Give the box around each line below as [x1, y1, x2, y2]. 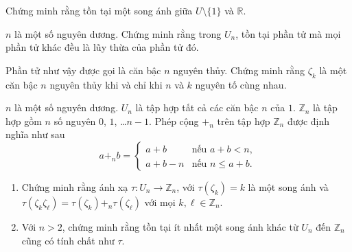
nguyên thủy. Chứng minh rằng [173, 62, 305, 77]
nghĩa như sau [5, 127, 65, 141]
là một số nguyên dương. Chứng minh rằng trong [14, 26, 222, 41]
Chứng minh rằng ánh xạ [21, 179, 128, 194]
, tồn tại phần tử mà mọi [235, 26, 341, 41]
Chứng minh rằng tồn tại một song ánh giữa [5, 3, 193, 17]
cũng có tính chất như [21, 233, 115, 247]
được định [287, 113, 330, 128]
